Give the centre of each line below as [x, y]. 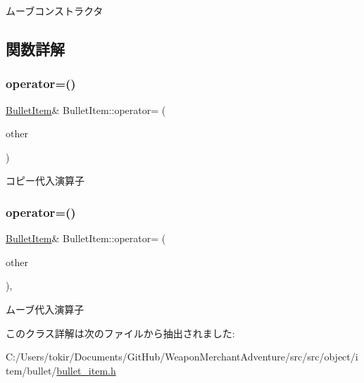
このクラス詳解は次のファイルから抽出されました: [120, 333]
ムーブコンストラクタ [55, 11]
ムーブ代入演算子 [45, 309]
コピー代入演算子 [45, 181]
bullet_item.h [86, 370]
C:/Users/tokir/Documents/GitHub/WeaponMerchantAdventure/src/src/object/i [182, 357]
